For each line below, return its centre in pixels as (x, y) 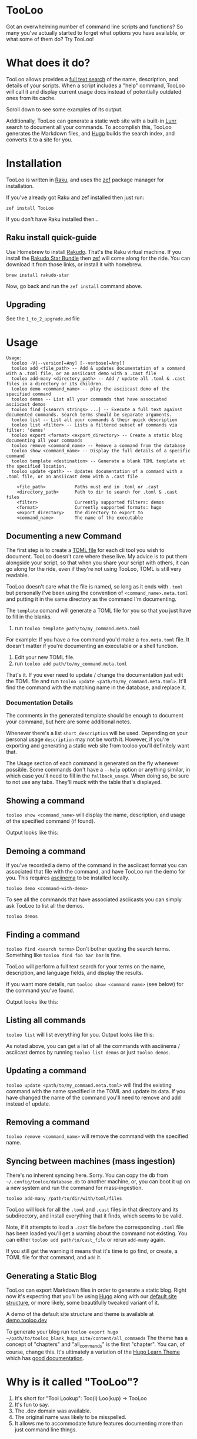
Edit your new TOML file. (44, 657)
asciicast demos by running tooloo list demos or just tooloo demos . (88, 1052)
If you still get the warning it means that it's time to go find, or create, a (92, 1251)
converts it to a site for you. (39, 140)
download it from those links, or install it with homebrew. (74, 264)
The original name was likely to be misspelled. (70, 1417)
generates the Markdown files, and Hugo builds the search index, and (91, 133)
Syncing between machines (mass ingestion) (91, 1161)
